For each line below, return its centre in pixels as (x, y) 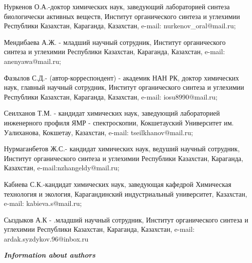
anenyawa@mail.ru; (33, 61)
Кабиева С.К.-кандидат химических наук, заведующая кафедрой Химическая (118, 184)
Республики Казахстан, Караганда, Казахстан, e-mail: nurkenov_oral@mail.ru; (120, 26)
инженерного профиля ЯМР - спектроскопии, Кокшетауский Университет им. (119, 122)
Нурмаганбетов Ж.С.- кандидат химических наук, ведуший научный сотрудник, (122, 149)
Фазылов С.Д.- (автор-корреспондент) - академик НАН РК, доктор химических (122, 77)
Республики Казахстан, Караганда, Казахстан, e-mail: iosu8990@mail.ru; (111, 96)
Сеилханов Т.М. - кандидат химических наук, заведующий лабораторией (112, 113)
